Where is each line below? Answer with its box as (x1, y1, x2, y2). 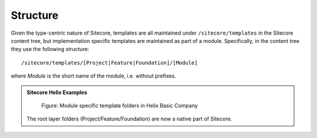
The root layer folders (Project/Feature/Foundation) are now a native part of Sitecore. (26, 115, 232, 123)
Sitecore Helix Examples (26, 89, 87, 96)
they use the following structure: (11, 46, 89, 53)
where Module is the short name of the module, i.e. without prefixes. (11, 72, 176, 79)
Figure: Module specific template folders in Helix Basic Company (41, 102, 198, 109)
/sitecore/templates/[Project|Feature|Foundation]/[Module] (21, 59, 198, 66)
